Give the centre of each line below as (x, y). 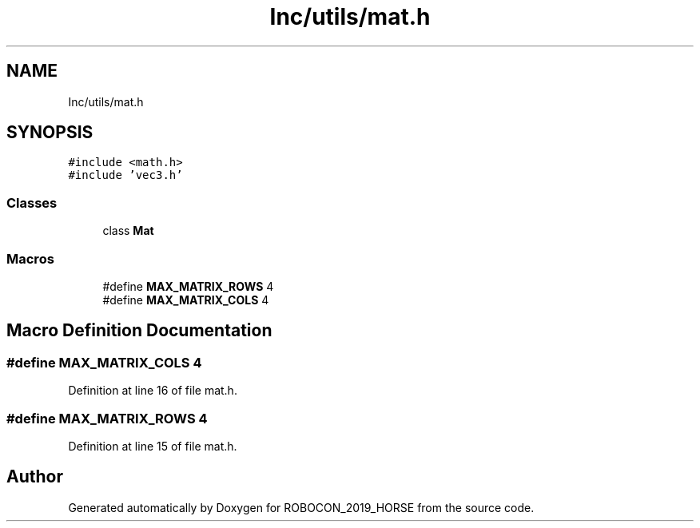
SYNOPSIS (50, 133)
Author (35, 477)
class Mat (128, 231)
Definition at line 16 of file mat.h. (153, 391)
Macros (30, 258)
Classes (32, 202)
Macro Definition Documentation (139, 331)
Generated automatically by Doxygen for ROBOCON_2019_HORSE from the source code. (301, 507)
